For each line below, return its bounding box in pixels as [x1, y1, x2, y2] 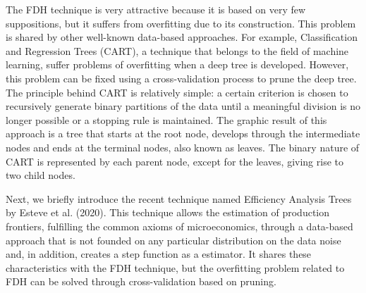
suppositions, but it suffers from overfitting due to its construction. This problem [6, 15, 356, 30]
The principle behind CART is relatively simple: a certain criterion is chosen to [6, 85, 348, 99]
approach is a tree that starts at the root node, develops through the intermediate [6, 126, 360, 141]
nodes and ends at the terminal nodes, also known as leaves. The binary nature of [6, 139, 360, 154]
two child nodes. [6, 168, 75, 182]
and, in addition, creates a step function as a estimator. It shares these [6, 247, 312, 261]
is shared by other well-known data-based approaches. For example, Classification [6, 30, 358, 44]
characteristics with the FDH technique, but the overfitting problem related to [6, 260, 345, 275]
